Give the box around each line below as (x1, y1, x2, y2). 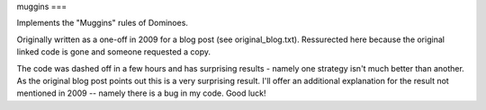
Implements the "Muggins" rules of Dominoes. (16, 18, 189, 29)
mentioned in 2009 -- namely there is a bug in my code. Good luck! (16, 88, 266, 98)
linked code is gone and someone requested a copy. (16, 47, 211, 57)
